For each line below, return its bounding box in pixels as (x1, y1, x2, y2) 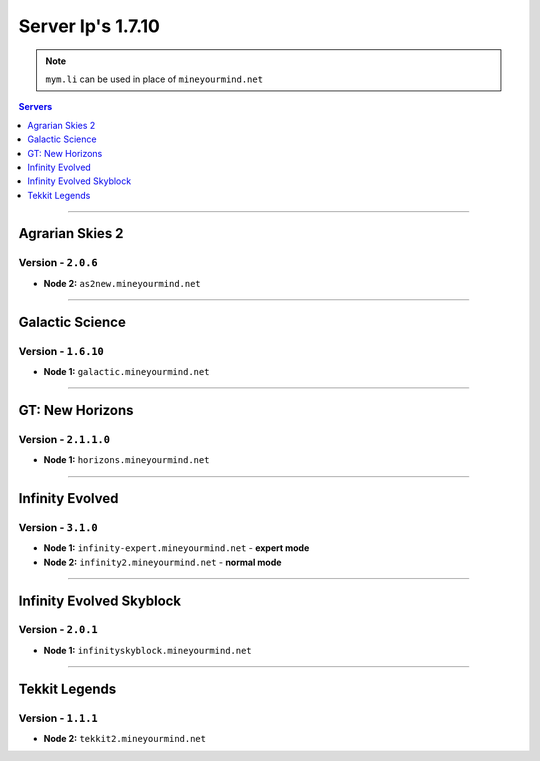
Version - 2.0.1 (18, 623, 99, 637)
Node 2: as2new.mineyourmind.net (43, 277, 202, 289)
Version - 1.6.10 (18, 344, 104, 358)
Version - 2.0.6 (18, 256, 99, 270)
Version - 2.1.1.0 (18, 432, 110, 446)
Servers (18, 101, 53, 113)
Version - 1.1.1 (18, 711, 99, 725)
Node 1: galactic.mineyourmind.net (43, 365, 210, 377)
